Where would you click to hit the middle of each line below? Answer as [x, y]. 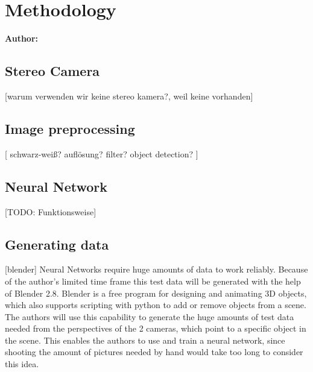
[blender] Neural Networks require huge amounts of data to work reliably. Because [156, 269]
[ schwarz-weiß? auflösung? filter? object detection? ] [102, 153]
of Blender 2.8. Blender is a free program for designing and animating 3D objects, [156, 293]
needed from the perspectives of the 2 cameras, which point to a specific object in [156, 328]
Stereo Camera [52, 71]
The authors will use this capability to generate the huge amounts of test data [150, 316]
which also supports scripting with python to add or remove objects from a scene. [156, 305]
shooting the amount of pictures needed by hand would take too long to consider [154, 352]
